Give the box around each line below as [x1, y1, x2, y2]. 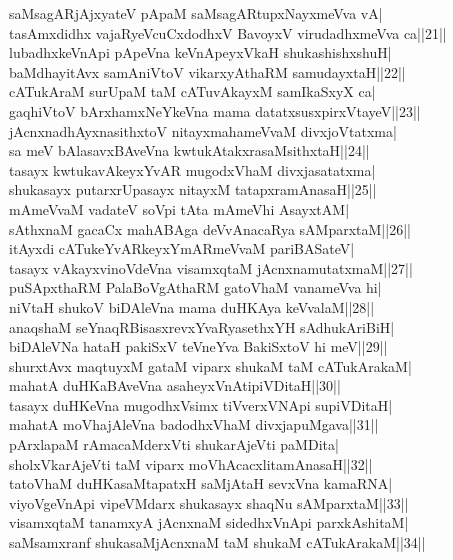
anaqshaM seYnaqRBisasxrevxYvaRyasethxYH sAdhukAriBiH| [9, 316, 395, 337]
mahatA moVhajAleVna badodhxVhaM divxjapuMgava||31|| [9, 414, 379, 435]
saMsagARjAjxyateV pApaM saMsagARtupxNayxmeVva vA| [9, 3, 383, 23]
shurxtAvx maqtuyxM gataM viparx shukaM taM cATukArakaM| [9, 355, 412, 376]
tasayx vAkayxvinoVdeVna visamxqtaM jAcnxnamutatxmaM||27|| [9, 257, 413, 278]
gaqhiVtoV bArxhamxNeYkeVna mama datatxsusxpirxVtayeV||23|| [9, 100, 421, 121]
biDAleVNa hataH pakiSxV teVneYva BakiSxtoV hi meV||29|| [9, 336, 388, 357]
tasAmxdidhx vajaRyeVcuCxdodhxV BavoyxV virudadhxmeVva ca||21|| [9, 22, 447, 43]
